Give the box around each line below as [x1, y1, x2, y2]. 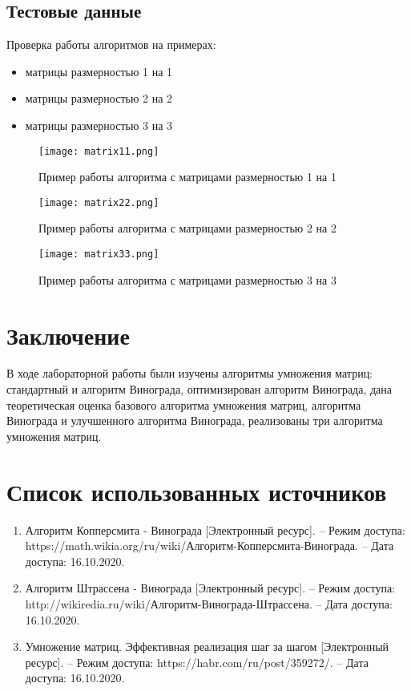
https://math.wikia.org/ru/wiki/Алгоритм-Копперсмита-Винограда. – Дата [25, 537, 394, 554]
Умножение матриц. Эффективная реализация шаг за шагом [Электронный [25, 638, 389, 655]
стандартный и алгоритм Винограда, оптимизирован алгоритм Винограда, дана [6, 381, 393, 398]
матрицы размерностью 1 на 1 [25, 63, 173, 79]
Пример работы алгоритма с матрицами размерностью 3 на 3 [38, 271, 336, 288]
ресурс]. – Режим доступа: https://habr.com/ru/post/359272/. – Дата [25, 653, 369, 670]
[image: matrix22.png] [38, 196, 159, 208]
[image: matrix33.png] [38, 249, 159, 261]
